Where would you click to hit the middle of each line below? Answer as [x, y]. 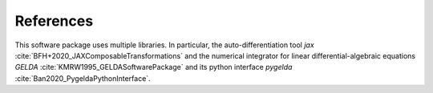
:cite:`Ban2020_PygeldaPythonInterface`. [83, 78]
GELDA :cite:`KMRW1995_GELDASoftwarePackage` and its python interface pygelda [154, 67]
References [54, 21]
